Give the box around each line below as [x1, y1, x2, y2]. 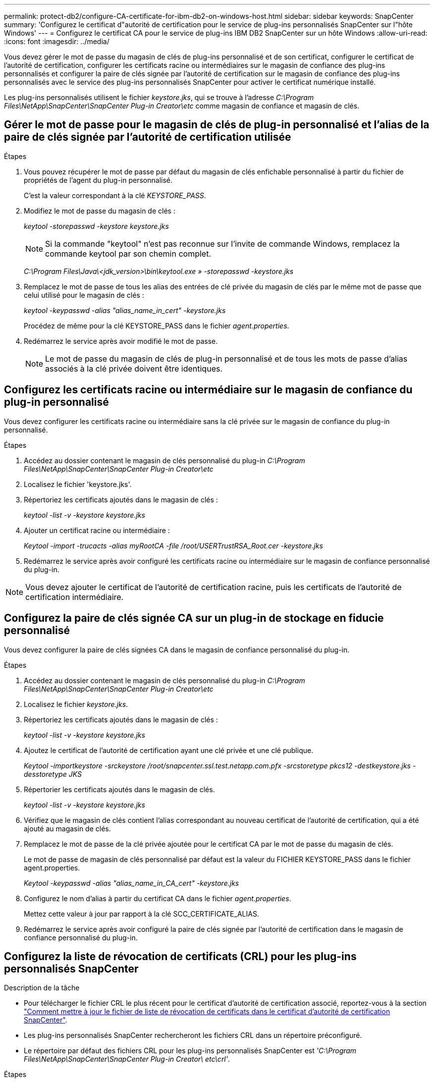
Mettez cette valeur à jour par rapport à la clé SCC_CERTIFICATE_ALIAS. [24, 909, 259, 918]
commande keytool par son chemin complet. [45, 248, 212, 259]
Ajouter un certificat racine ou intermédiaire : [24, 526, 170, 535]
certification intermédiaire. [25, 592, 124, 602]
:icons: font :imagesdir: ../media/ [4, 37, 109, 46]
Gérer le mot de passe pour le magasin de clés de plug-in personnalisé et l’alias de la [4, 118, 430, 131]
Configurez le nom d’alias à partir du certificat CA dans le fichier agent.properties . [24, 894, 291, 903]
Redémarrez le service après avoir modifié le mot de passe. [24, 336, 218, 345]
